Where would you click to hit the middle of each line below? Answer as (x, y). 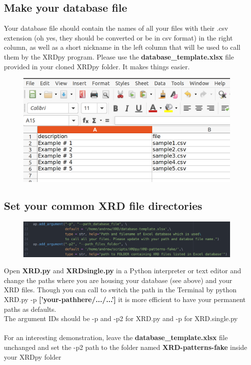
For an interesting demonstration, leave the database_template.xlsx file (116, 337)
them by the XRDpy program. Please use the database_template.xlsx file (119, 56)
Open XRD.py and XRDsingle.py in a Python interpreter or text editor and (123, 271)
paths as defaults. (30, 309)
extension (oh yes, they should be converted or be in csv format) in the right (118, 37)
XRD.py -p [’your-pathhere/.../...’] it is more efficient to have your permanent (125, 299)
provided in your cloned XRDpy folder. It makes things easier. (97, 66)
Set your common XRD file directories (103, 206)
